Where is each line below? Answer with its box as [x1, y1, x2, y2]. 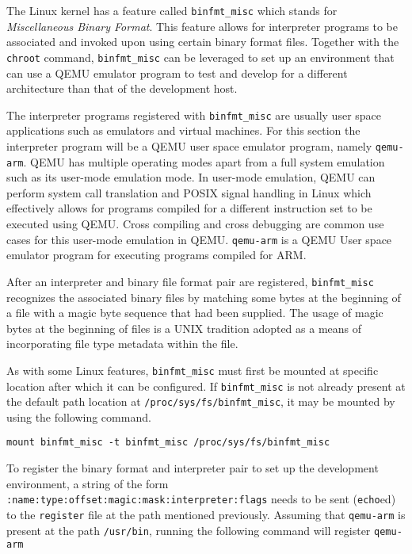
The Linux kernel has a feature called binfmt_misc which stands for [6, 2, 338, 18]
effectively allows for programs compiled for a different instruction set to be [6, 200, 372, 216]
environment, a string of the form [6, 475, 169, 491]
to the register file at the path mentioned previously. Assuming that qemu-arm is [6, 506, 406, 522]
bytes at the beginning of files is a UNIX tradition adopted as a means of [6, 319, 362, 336]
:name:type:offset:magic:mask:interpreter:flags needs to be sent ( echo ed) [6, 491, 396, 507]
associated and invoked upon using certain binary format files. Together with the [6, 33, 399, 50]
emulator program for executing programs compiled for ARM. [6, 246, 307, 263]
